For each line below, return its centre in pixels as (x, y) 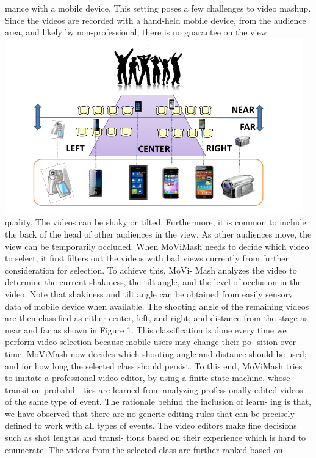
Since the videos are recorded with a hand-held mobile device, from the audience (156, 20)
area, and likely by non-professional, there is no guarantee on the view (136, 32)
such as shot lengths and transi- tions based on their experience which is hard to (156, 438)
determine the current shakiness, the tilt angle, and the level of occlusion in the (153, 282)
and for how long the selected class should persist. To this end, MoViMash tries (154, 365)
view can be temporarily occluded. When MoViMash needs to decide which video (157, 246)
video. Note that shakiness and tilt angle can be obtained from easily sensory (149, 293)
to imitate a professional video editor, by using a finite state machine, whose (148, 378)
